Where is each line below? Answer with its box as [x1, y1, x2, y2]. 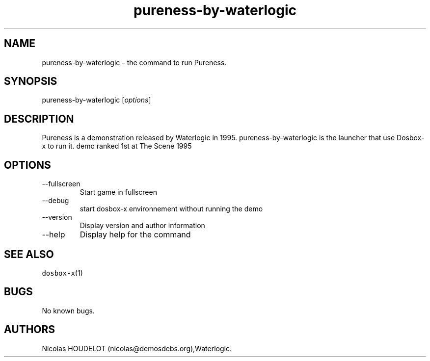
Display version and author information [80, 221, 205, 230]
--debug [42, 196, 69, 205]
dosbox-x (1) [42, 268, 83, 277]
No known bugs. [42, 306, 95, 315]
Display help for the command [80, 230, 191, 240]
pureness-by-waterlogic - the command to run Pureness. [42, 58, 227, 67]
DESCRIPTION [4, 112, 74, 125]
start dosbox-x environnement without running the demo [80, 205, 263, 213]
